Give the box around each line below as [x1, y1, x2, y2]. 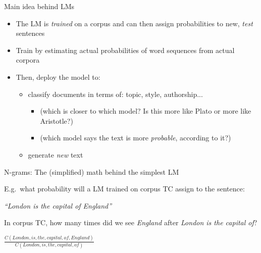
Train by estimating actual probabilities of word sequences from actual [16, 44, 235, 55]
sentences [16, 28, 45, 38]
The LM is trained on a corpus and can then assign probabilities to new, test [16, 18, 253, 28]
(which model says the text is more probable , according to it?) [40, 132, 231, 143]
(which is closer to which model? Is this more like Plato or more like [40, 106, 251, 116]
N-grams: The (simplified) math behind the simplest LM [4, 166, 179, 177]
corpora [16, 55, 40, 65]
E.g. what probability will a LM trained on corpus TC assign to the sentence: [4, 183, 245, 194]
